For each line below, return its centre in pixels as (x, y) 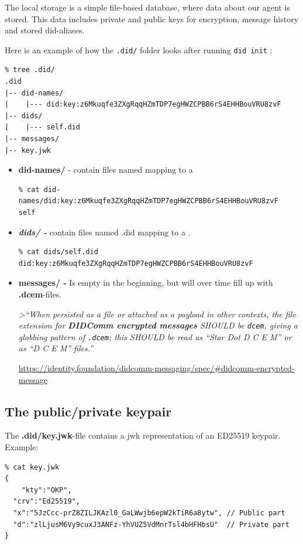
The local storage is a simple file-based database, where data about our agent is (147, 7)
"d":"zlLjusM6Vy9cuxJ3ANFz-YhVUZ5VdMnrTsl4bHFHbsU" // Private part (151, 524)
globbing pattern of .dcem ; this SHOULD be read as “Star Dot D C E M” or (155, 336)
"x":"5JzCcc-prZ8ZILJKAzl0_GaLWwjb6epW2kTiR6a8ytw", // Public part (149, 513)
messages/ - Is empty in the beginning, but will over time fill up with (146, 283)
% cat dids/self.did (58, 252)
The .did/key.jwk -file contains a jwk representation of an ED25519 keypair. (143, 435)
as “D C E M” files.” (56, 348)
